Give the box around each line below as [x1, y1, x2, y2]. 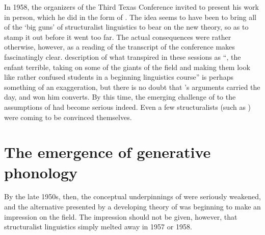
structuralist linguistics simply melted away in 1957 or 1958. [4, 221, 192, 232]
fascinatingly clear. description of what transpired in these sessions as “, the [4, 51, 241, 62]
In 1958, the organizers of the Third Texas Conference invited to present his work [4, 2, 259, 12]
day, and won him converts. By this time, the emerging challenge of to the [4, 91, 236, 102]
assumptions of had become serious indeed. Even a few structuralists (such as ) [4, 101, 251, 112]
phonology [4, 161, 78, 182]
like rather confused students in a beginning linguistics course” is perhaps [4, 72, 233, 82]
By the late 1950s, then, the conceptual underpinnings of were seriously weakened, [4, 191, 261, 202]
